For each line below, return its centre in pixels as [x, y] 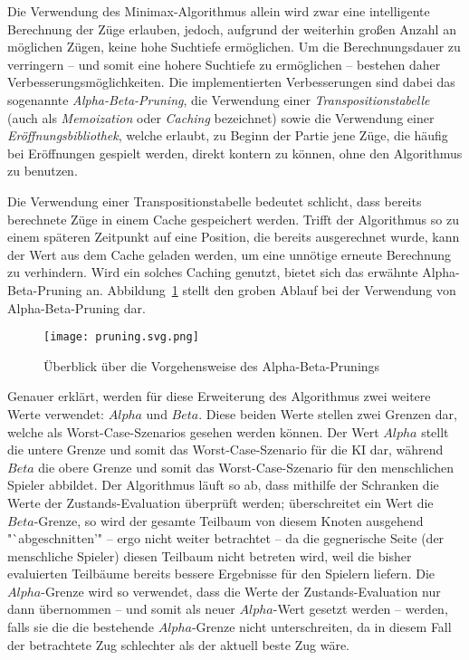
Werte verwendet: [56, 413]
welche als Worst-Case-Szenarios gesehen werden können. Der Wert [193, 431]
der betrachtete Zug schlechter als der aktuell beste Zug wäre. [178, 644]
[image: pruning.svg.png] [121, 337]
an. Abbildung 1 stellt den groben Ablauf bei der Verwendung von [271, 289]
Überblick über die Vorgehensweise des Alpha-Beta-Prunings [212, 365]
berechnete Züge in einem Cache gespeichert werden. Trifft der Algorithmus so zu [233, 219]
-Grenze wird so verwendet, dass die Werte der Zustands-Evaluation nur [241, 591]
